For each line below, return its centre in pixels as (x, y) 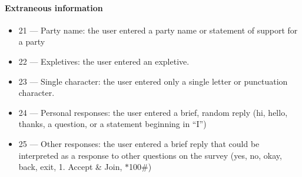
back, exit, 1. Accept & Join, (70, 167)
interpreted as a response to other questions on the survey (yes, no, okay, (150, 155)
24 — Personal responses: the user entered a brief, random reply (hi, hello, (153, 112)
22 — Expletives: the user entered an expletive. (104, 61)
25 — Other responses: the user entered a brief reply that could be (139, 143)
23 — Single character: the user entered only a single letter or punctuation (153, 81)
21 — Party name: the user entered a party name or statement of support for (158, 30)
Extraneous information (54, 7)
